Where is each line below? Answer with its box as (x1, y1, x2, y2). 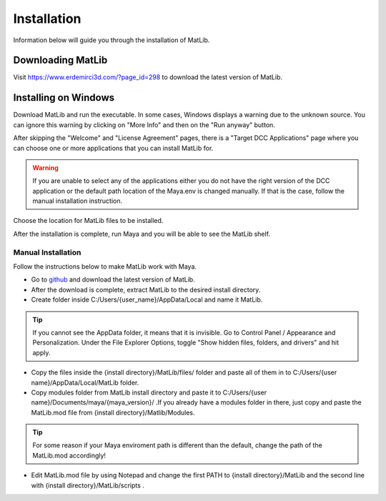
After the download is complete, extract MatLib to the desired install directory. (31, 285, 261, 294)
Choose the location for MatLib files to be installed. (13, 217, 164, 225)
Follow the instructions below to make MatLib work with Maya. (13, 262, 197, 271)
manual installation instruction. (32, 197, 123, 205)
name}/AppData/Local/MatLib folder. (31, 378, 139, 387)
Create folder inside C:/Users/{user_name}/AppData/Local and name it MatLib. (31, 295, 263, 304)
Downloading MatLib (13, 54, 108, 66)
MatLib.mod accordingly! (32, 451, 107, 460)
